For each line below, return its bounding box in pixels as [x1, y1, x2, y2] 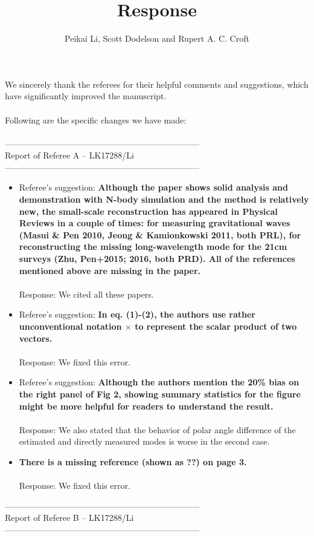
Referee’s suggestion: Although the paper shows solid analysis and [19, 181, 288, 194]
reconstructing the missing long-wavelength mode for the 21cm [19, 240, 287, 253]
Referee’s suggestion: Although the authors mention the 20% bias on [19, 376, 300, 388]
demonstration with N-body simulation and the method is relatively [19, 193, 309, 206]
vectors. [19, 332, 53, 344]
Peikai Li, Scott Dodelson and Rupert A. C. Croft [65, 32, 249, 45]
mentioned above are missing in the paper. [19, 264, 201, 276]
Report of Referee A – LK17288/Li [5, 149, 134, 162]
